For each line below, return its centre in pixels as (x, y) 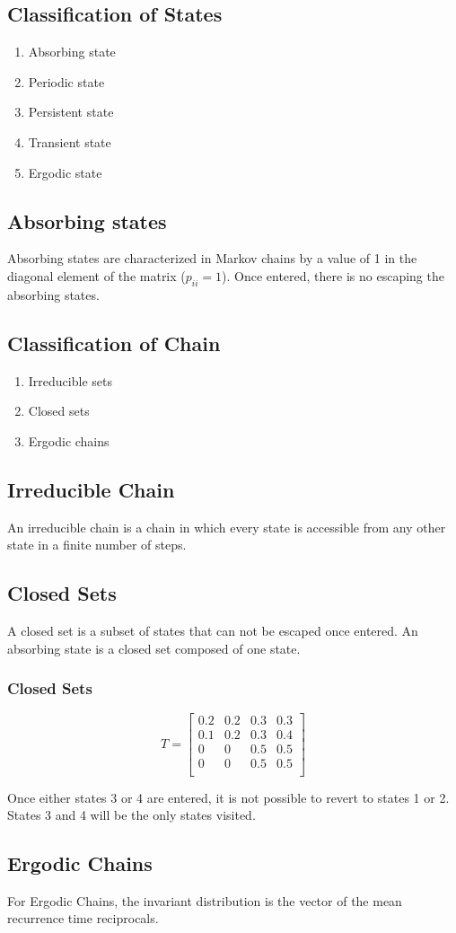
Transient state (70, 141)
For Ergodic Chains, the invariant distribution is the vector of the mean (205, 900)
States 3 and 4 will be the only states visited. (132, 815)
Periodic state (66, 81)
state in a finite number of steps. (97, 545)
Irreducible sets (70, 380)
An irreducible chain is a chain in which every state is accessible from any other (227, 527)
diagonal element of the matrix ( (96, 275)
